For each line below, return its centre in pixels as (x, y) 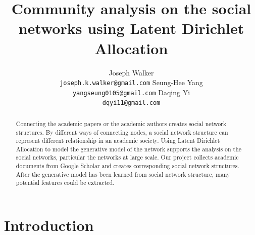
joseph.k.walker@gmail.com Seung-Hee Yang (131, 82)
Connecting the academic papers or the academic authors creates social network (121, 123)
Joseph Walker (131, 72)
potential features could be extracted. (65, 183)
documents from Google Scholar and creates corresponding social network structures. (127, 166)
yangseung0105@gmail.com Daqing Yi (131, 92)
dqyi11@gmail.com (131, 103)
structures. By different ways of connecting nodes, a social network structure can (122, 132)
